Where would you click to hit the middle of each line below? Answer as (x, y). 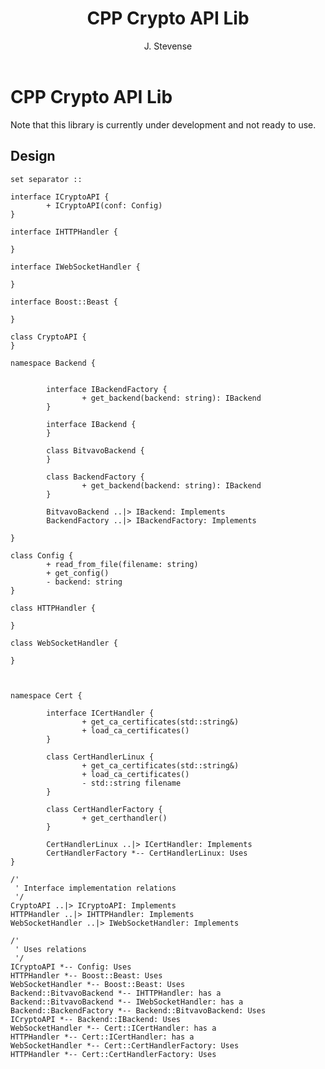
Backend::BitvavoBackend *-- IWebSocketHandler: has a (127, 1002)
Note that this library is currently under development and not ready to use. (163, 124)
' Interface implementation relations (95, 888)
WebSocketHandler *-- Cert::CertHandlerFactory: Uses (125, 1045)
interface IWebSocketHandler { (75, 267)
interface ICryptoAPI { (60, 197)
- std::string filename (131, 783)
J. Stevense (168, 46)
